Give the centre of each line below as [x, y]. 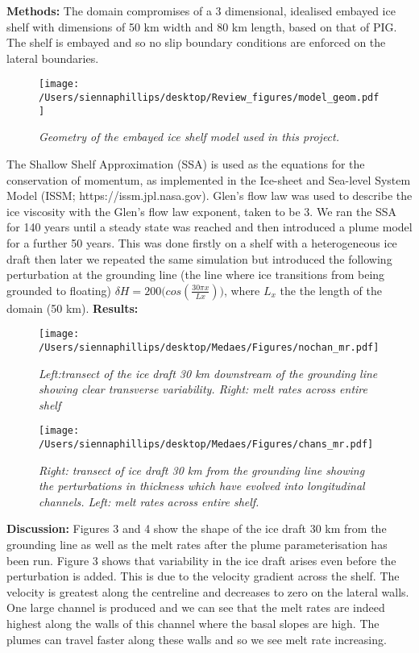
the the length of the [331, 290]
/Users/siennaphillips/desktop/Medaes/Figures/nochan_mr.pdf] [209, 347]
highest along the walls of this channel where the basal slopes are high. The [193, 624]
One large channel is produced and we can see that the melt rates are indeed [196, 607]
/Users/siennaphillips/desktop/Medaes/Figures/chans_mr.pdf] [206, 445]
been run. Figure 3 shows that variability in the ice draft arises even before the [201, 560]
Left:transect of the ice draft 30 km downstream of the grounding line [208, 373]
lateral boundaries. [53, 58]
